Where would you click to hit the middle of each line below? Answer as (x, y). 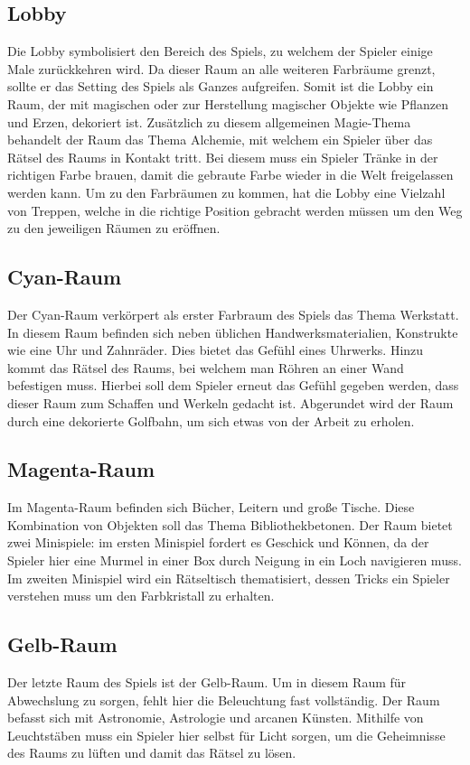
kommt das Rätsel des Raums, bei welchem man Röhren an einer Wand (206, 367)
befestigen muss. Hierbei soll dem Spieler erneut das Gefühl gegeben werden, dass (233, 385)
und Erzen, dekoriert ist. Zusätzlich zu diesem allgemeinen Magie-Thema (209, 121)
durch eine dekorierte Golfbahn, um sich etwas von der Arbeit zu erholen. (211, 420)
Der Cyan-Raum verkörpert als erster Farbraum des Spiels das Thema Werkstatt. (233, 314)
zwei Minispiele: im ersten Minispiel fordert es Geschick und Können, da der (218, 542)
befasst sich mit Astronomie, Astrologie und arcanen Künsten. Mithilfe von (216, 718)
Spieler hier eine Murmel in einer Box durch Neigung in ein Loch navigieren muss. (235, 560)
